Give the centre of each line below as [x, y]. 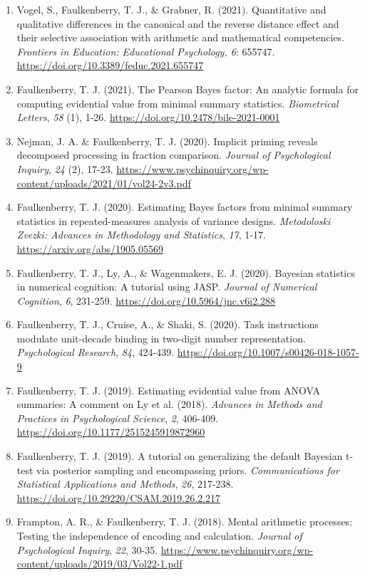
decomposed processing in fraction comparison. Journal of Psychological [174, 155]
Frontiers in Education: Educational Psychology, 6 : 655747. [146, 51]
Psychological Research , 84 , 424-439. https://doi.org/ [132, 352]
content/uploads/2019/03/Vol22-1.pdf [99, 564]
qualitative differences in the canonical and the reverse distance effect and [178, 23]
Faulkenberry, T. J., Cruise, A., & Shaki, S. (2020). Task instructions [168, 324]
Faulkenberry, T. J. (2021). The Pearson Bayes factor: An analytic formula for [187, 89]
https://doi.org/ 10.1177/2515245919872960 [111, 432]
